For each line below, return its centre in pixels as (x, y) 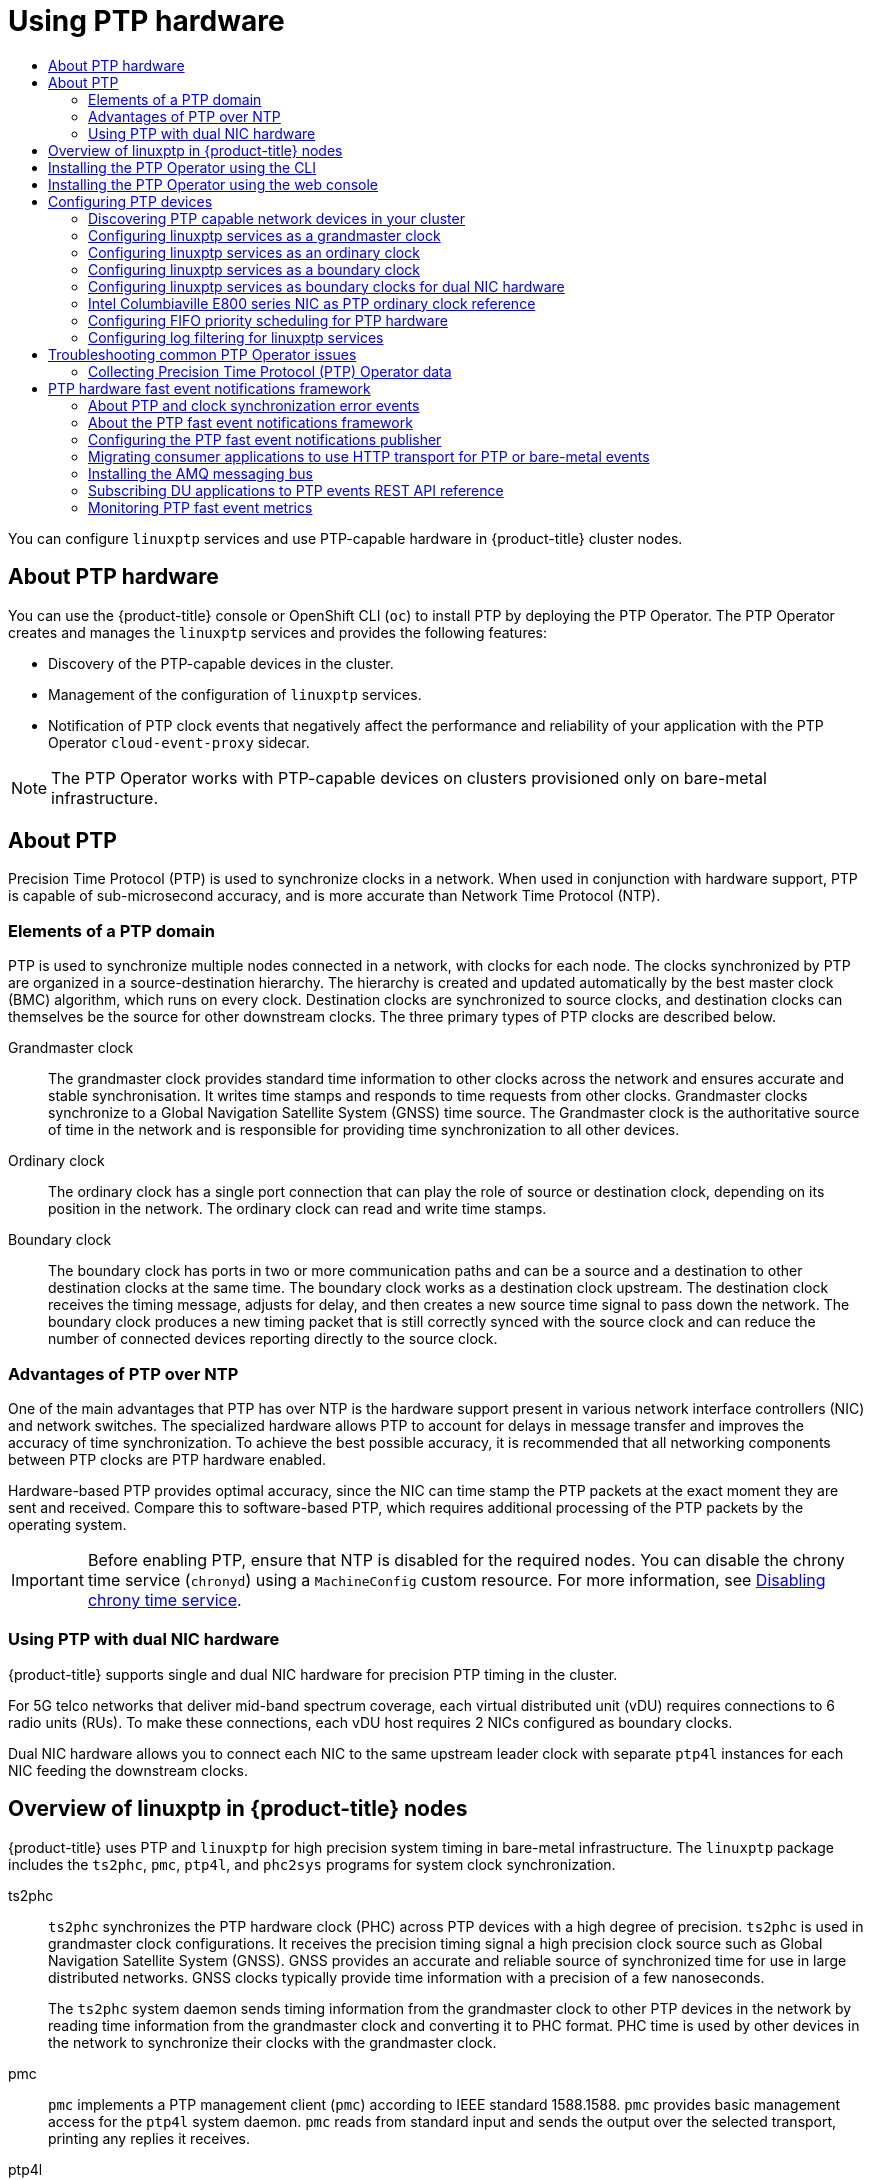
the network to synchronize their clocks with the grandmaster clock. (272, 2042)
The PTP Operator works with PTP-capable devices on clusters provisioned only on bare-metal (409, 777)
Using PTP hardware (146, 21)
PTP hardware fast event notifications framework (209, 388)
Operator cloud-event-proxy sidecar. (179, 742)
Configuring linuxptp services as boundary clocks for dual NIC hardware (326, 286)
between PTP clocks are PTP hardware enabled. (167, 1459)
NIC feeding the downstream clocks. (128, 1770)
